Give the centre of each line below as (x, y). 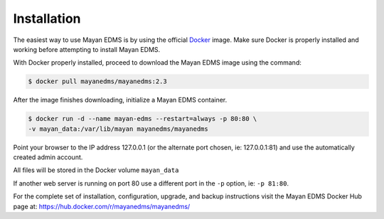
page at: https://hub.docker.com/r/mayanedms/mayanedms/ (102, 206)
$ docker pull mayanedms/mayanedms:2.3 (97, 81)
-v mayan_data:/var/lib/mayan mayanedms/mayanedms (118, 129)
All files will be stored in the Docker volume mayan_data (96, 170)
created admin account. (48, 157)
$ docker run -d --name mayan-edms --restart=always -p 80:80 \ (143, 119)
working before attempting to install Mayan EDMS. (87, 49)
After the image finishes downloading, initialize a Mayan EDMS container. (120, 100)
